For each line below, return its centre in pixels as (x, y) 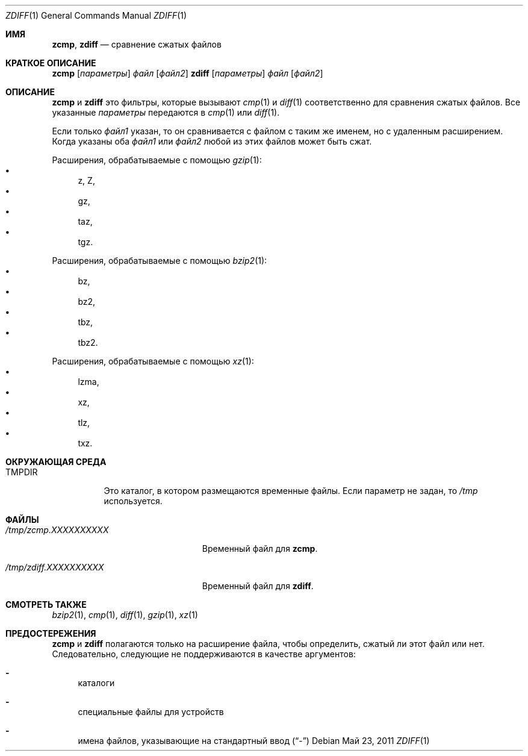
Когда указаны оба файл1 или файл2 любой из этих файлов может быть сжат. (212, 141)
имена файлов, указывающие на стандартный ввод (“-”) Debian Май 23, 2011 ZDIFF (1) (254, 741)
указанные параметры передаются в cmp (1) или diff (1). (166, 112)
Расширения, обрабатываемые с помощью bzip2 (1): (160, 261)
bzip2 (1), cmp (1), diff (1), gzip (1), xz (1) (125, 615)
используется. (133, 501)
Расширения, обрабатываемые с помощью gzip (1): (157, 160)
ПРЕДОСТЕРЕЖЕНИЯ (51, 633)
